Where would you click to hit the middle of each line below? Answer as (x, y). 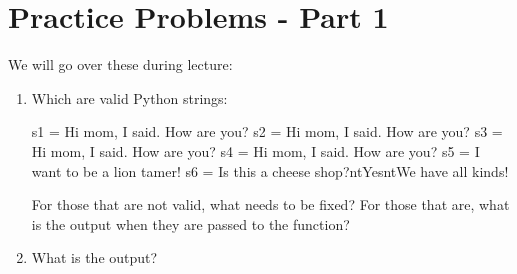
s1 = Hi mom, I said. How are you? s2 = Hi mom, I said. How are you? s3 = (267, 131)
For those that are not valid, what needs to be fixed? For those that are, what (270, 204)
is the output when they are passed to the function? (190, 223)
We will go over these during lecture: (120, 64)
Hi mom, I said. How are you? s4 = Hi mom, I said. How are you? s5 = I (255, 150)
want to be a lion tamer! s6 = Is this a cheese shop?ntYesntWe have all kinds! (270, 170)
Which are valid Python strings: (129, 97)
